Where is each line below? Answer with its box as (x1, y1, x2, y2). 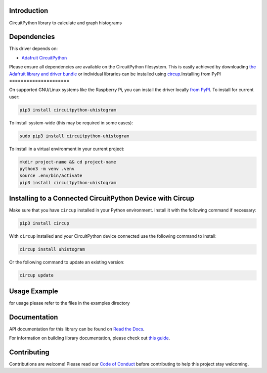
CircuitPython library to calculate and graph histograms (9, 20, 122, 26)
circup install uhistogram (19, 247, 85, 252)
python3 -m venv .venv (19, 166, 75, 172)
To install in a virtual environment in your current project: (9, 146, 125, 152)
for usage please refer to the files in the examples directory (9, 300, 130, 306)
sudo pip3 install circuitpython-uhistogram (19, 133, 130, 139)
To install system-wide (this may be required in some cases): (9, 119, 133, 126)
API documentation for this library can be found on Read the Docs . (9, 326, 145, 332)
